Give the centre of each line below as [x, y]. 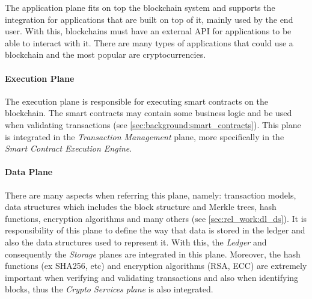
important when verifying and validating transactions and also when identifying [152, 277]
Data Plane [29, 172]
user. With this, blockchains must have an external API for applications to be [148, 31]
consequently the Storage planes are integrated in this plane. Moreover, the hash [153, 254]
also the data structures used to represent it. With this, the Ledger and [136, 242]
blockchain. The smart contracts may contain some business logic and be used [148, 113]
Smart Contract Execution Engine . [69, 148]
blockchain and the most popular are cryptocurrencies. [106, 54]
